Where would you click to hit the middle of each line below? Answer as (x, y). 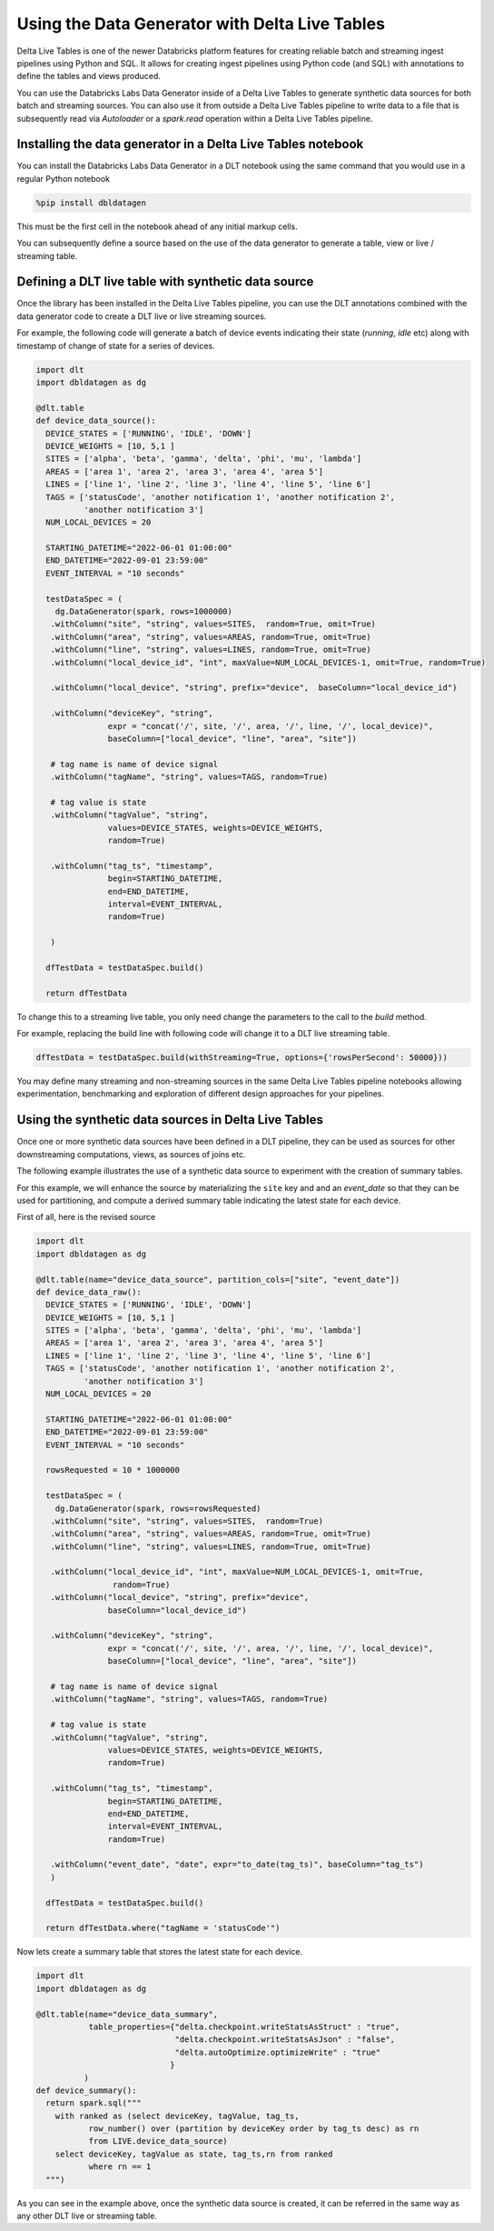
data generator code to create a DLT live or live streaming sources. (142, 316)
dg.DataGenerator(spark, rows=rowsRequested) (158, 1508)
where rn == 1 (120, 2167)
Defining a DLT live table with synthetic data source (165, 282)
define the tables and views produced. (89, 76)
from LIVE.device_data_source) (158, 2141)
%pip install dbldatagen (91, 203)
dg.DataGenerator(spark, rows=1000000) (144, 612)
